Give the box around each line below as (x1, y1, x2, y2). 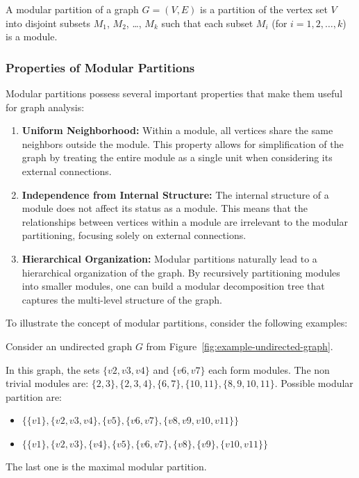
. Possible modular (274, 376, 353, 390)
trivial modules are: (6, 376, 89, 390)
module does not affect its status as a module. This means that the (22, 201, 308, 215)
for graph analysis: (6, 99, 85, 114)
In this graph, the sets (6, 362, 100, 377)
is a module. (6, 29, 58, 44)
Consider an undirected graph (6, 338, 133, 353)
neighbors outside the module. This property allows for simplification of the (22, 136, 344, 151)
